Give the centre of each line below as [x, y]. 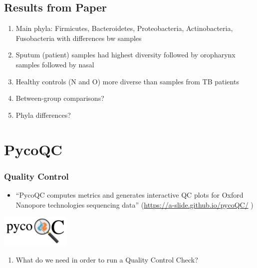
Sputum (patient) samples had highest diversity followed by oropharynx [126, 55]
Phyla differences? [43, 115]
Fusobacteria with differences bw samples [79, 38]
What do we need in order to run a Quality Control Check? [107, 259]
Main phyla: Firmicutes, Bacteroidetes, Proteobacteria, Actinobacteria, [124, 28]
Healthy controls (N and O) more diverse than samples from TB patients [127, 81]
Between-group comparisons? [60, 98]
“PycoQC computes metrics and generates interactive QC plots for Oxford [129, 194]
